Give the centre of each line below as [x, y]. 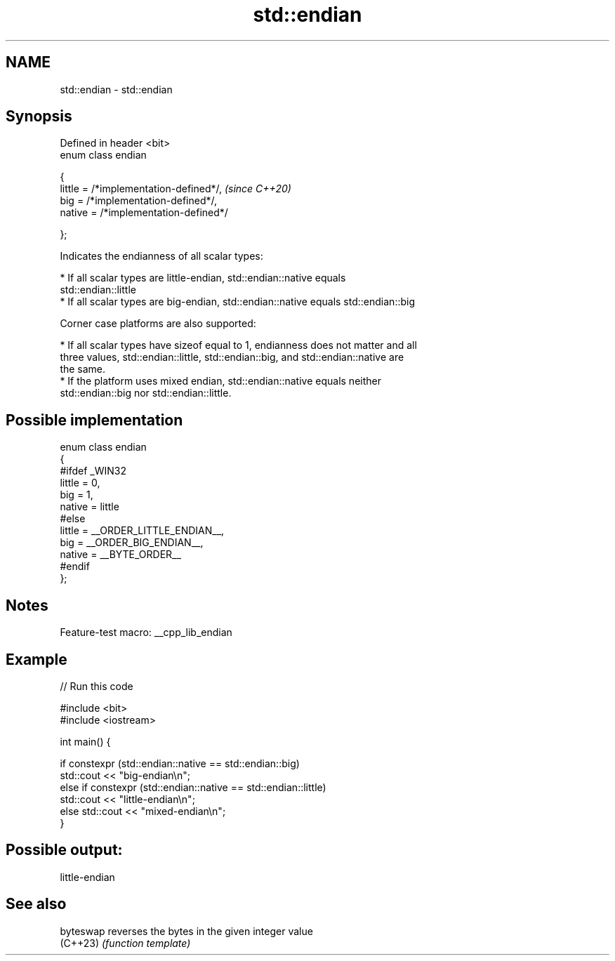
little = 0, [80, 483]
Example [37, 659]
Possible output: [64, 850]
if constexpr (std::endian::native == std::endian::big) [180, 763]
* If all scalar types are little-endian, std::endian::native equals [203, 278]
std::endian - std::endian [116, 89]
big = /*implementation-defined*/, [139, 201]
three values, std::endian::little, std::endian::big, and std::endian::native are [232, 357]
